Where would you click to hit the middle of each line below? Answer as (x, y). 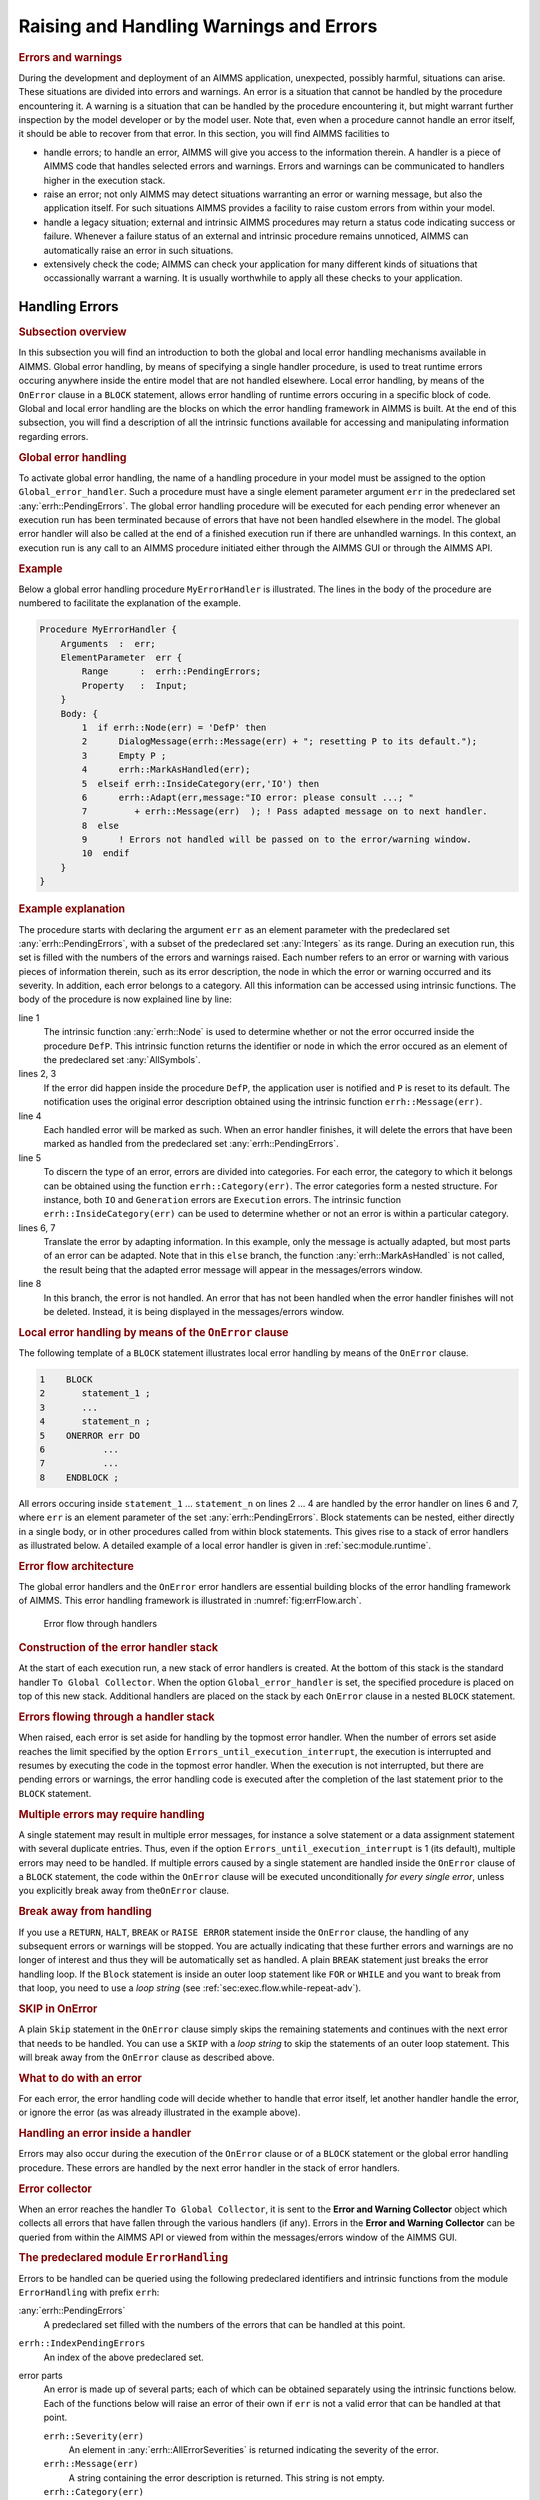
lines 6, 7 (37, 1227)
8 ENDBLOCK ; (79, 1477)
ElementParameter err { (121, 657)
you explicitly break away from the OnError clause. (124, 1891)
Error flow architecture (76, 1566)
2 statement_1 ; (95, 1393)
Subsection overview (72, 332)
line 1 (29, 1017)
